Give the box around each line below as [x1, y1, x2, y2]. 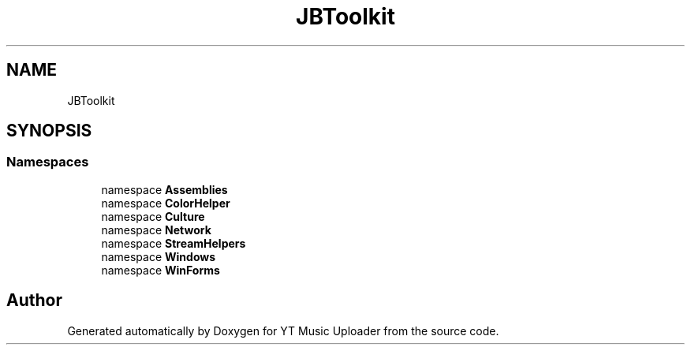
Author [6, 290, 62, 311]
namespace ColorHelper [101, 196, 230, 210]
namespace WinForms [101, 263, 220, 277]
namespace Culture [101, 209, 205, 223]
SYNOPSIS [6, 121, 92, 141]
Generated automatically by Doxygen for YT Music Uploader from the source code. [67, 323, 499, 338]
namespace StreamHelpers [101, 236, 246, 250]
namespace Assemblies [101, 182, 228, 196]
